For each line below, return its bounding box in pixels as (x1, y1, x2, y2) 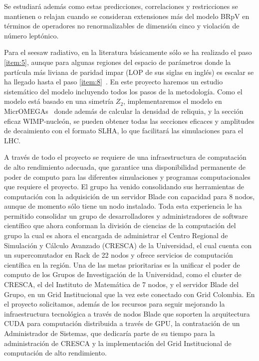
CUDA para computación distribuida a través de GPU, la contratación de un (4, 318, 240, 329)
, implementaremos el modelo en (123, 96, 222, 106)
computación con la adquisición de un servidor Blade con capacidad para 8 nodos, (4, 191, 255, 201)
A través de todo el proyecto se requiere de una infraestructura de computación (4, 152, 247, 162)
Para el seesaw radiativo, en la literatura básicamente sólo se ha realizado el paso (4, 47, 252, 57)
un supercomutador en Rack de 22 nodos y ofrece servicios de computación (4, 250, 233, 260)
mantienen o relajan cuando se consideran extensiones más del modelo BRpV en (4, 10, 250, 21)
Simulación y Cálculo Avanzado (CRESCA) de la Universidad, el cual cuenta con (4, 240, 252, 250)
